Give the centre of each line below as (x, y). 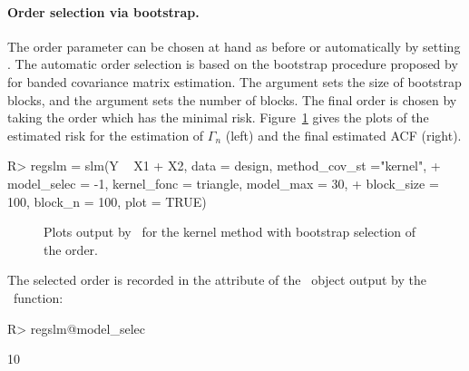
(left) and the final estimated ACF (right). (343, 135)
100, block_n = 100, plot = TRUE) (107, 201)
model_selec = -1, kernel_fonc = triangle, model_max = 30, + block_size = (223, 183)
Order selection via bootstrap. (103, 11)
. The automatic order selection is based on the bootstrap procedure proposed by (233, 64)
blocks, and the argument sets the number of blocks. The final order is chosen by (232, 99)
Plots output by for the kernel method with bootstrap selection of (230, 232)
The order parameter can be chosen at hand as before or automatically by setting (234, 46)
